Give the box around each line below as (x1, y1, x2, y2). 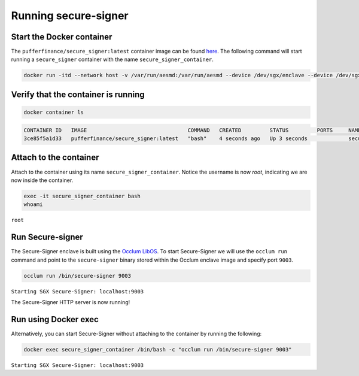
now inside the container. (11, 177, 74, 184)
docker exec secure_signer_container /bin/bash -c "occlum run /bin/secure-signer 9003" (23, 346, 293, 353)
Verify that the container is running (11, 89, 145, 99)
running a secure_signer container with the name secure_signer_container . (11, 56, 214, 63)
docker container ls (23, 109, 84, 116)
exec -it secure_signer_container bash (23, 192, 141, 199)
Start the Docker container (11, 32, 112, 42)
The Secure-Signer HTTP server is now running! (11, 298, 130, 305)
